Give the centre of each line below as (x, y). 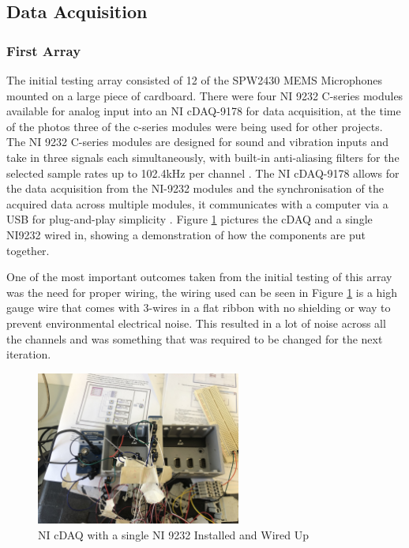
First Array (44, 50)
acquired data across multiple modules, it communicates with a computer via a (197, 203)
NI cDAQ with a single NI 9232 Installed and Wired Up (173, 535)
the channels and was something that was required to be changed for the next (195, 338)
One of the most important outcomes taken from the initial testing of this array (199, 277)
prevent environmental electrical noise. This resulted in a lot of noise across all (196, 323)
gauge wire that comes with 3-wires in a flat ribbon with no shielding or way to (199, 308)
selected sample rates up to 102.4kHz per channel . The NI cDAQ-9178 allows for (203, 173)
